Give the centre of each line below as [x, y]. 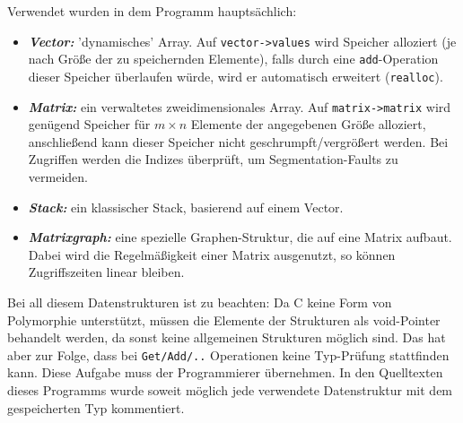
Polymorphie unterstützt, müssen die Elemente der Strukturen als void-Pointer [224, 319]
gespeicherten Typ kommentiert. [96, 407]
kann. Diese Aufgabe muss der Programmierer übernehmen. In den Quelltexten [225, 372]
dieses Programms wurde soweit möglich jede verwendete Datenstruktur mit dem [230, 390]
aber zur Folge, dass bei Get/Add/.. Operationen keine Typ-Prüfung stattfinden [228, 354]
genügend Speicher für [89, 124]
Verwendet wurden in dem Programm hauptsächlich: [152, 11]
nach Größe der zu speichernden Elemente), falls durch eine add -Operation [233, 59]
